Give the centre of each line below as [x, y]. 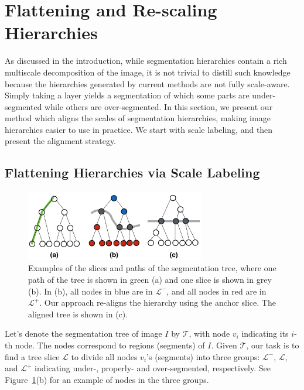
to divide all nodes [104, 356]
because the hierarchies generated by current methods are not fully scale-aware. [147, 83]
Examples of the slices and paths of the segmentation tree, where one [152, 268]
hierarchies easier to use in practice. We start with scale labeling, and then [139, 129]
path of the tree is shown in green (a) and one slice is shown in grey [150, 279]
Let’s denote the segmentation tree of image [83, 333]
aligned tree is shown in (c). [78, 314]
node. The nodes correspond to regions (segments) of [110, 345]
